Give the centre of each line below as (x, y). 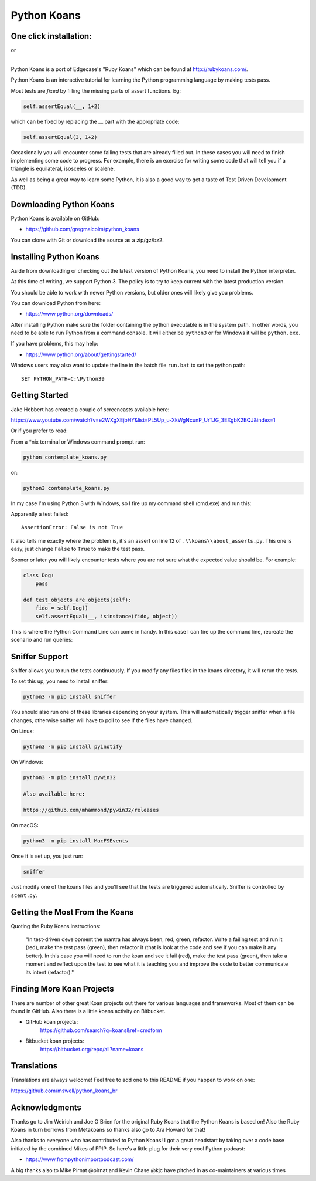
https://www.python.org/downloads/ (69, 314)
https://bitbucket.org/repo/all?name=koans (92, 1049)
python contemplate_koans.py (65, 457)
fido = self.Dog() (62, 608)
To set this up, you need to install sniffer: (60, 681)
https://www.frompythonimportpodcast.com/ (80, 1159)
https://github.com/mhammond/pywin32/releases (91, 810)
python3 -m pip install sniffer (70, 697)
